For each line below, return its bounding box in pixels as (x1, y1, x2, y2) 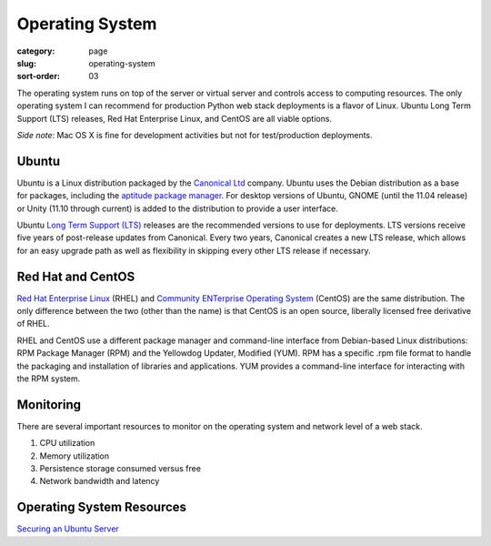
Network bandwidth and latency (39, 476, 160, 487)
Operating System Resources (16, 500, 186, 515)
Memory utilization (39, 450, 110, 461)
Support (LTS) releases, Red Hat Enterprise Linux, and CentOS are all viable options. (16, 113, 332, 124)
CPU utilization (39, 438, 95, 449)
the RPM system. (16, 373, 81, 384)
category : (16, 45, 55, 56)
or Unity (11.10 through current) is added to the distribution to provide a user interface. (16, 203, 338, 214)
